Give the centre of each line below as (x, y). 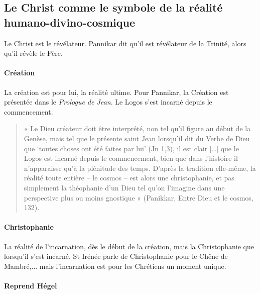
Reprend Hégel (31, 285)
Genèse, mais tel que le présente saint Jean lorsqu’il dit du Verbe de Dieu (137, 138)
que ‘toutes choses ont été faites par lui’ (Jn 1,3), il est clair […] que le (131, 148)
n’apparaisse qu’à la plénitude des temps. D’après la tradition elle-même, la (140, 168)
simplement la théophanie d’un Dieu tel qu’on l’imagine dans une (124, 187)
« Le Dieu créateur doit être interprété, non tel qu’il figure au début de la (137, 128)
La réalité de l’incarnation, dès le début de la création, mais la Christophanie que (129, 246)
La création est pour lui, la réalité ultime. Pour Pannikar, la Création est (116, 92)
